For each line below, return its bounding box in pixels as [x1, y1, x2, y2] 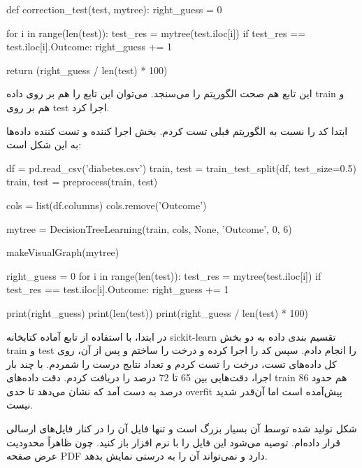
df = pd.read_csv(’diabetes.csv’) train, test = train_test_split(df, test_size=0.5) [6, 160, 356, 175]
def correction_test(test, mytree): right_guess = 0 [6, 2, 222, 16]
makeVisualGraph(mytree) [6, 245, 120, 260]
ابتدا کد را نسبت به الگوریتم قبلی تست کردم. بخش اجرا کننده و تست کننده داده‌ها [6, 123, 348, 138]
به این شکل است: [6, 137, 82, 152]
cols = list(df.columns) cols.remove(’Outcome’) [6, 197, 207, 212]
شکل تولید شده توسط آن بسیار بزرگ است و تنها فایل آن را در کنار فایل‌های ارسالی [6, 421, 357, 436]
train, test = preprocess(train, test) [6, 174, 158, 189]
